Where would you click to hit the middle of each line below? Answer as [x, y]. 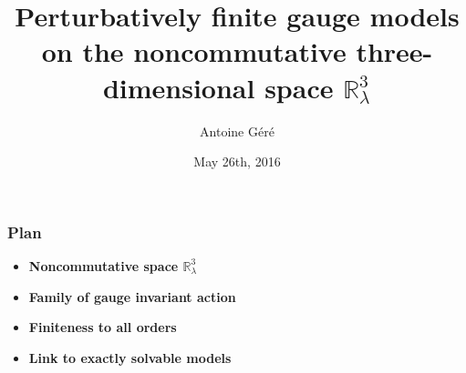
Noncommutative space [104, 265]
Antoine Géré [237, 131]
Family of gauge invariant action [132, 296]
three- [394, 51]
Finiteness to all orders [103, 327]
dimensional [179, 87]
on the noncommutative [194, 51]
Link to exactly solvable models [130, 357]
